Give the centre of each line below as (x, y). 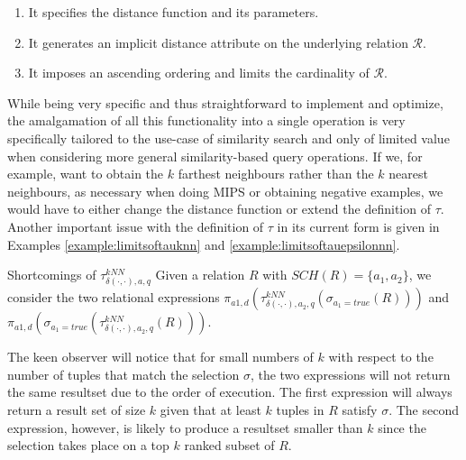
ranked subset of (229, 445)
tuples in (300, 410)
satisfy (360, 410)
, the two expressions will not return (350, 374)
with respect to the (381, 357)
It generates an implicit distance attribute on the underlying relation (218, 42)
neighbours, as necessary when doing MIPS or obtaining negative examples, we (225, 191)
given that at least (210, 410)
